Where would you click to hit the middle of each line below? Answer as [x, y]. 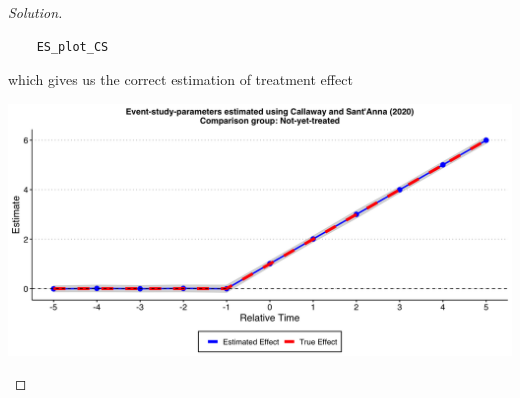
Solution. [35, 12]
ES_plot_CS [72, 46]
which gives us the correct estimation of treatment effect [180, 79]
